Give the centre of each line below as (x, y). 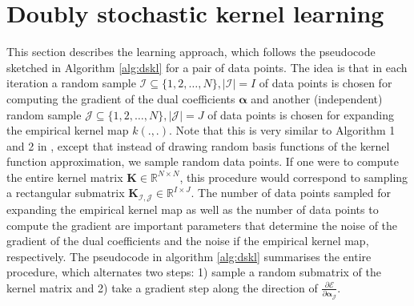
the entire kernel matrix (65, 177)
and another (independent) (317, 98)
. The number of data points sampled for (291, 193)
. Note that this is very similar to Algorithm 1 (282, 130)
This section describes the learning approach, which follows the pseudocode (191, 52)
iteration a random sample (71, 83)
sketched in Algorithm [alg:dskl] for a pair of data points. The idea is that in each (207, 67)
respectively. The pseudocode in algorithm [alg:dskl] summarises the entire (189, 256)
